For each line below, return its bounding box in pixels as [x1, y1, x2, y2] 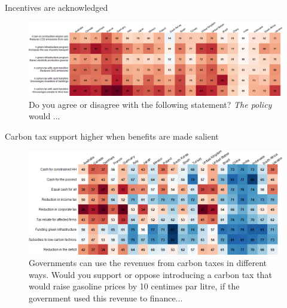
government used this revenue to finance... [29, 292, 183, 304]
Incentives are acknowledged [5, 1, 108, 13]
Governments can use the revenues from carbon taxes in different [29, 256, 267, 269]
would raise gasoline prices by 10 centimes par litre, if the [29, 280, 240, 292]
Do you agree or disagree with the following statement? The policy [29, 98, 272, 110]
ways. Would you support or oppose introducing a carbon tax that [29, 268, 272, 280]
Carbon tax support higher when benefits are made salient [5, 129, 219, 142]
